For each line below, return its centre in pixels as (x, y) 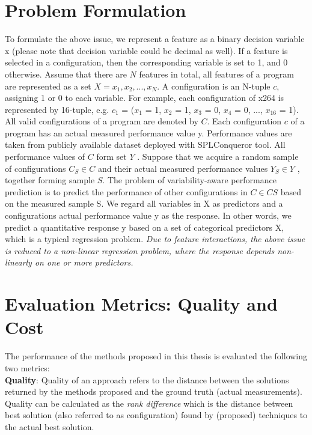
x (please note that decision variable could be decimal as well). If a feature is (146, 50)
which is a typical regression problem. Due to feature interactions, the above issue (155, 239)
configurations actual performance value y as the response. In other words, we (148, 215)
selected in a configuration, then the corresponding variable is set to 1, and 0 (146, 62)
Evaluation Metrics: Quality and (141, 304)
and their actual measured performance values (183, 168)
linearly (18, 262)
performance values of (45, 157)
